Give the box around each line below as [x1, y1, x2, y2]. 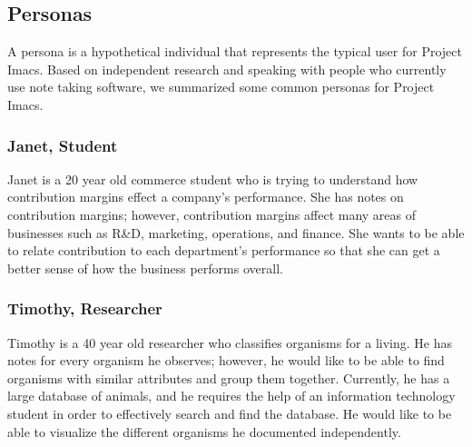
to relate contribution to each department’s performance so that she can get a [7, 241, 440, 260]
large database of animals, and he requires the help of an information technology [7, 386, 456, 405]
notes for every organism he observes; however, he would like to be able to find [7, 351, 445, 370]
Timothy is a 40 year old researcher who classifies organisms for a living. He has [7, 333, 453, 352]
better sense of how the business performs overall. [7, 258, 283, 277]
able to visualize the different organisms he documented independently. [7, 422, 401, 441]
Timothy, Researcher [7, 297, 162, 320]
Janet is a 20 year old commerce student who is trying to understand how [7, 169, 418, 188]
